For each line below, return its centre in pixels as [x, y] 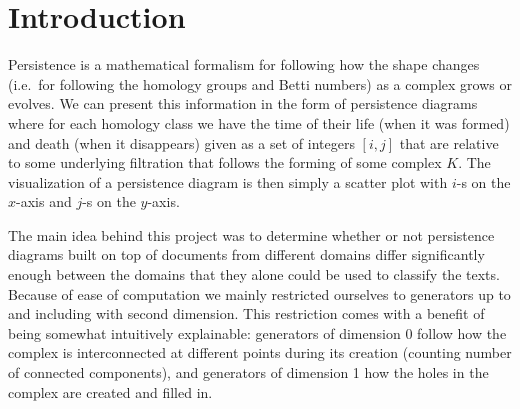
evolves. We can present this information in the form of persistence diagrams [243, 103]
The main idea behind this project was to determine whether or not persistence [251, 234]
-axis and [44, 201]
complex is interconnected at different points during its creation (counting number [260, 352]
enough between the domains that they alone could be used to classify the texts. [254, 274]
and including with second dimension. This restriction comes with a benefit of [246, 313]
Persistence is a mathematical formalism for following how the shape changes [244, 64]
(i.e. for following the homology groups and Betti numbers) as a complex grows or [260, 83]
